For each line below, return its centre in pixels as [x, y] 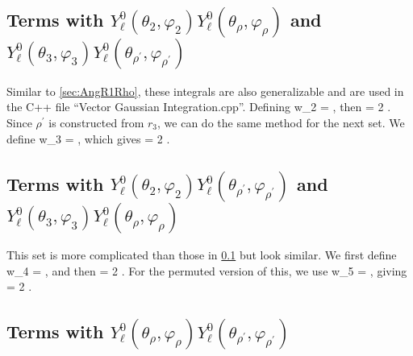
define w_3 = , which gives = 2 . [88, 138]
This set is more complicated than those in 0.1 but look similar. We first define [202, 255]
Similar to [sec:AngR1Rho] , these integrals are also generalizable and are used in [205, 91]
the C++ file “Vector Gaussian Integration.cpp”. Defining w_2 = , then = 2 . [199, 107]
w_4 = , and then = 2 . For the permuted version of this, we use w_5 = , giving [207, 270]
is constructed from [96, 122]
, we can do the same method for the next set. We [281, 122]
